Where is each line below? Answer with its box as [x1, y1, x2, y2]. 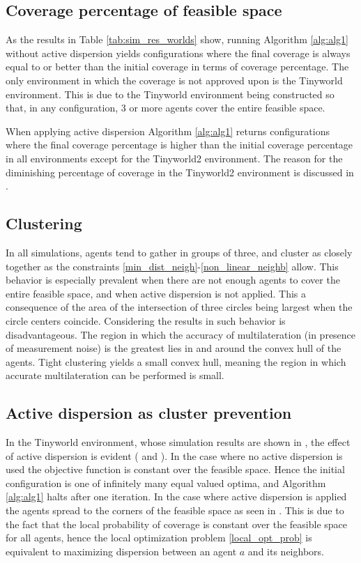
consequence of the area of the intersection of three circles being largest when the [6, 300, 353, 314]
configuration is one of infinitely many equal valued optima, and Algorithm [6, 475, 326, 490]
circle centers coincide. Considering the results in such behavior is [6, 313, 286, 327]
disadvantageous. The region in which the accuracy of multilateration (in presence [6, 327, 356, 341]
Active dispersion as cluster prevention [6, 402, 292, 424]
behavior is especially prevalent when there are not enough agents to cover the [6, 272, 340, 287]
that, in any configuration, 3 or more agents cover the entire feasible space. [6, 100, 325, 115]
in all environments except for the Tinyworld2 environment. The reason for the [6, 151, 343, 165]
